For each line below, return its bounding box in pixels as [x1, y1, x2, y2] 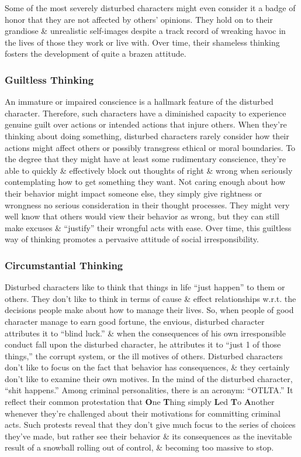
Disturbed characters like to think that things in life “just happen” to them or [5, 281, 285, 293]
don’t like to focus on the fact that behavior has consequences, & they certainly [5, 361, 290, 373]
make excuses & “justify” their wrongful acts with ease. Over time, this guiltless [5, 221, 292, 233]
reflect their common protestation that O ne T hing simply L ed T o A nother [5, 396, 275, 408]
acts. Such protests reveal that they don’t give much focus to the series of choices [5, 418, 296, 431]
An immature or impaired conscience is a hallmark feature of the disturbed [5, 95, 274, 108]
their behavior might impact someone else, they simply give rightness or [5, 187, 262, 199]
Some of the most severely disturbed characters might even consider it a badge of [5, 2, 296, 13]
